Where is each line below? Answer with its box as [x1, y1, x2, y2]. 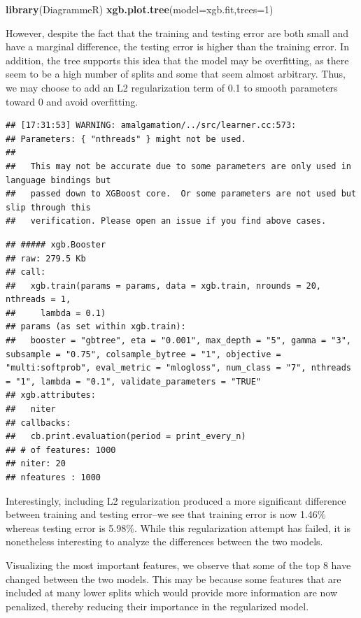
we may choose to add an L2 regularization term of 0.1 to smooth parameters [6, 80, 338, 94]
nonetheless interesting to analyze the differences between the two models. [6, 534, 323, 549]
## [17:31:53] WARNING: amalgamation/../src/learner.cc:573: [6, 120, 297, 131]
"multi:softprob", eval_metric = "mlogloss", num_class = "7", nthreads [6, 363, 351, 373]
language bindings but [6, 175, 111, 185]
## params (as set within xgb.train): [6, 322, 186, 332]
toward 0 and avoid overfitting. [6, 94, 139, 108]
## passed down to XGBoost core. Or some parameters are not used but [6, 189, 357, 199]
